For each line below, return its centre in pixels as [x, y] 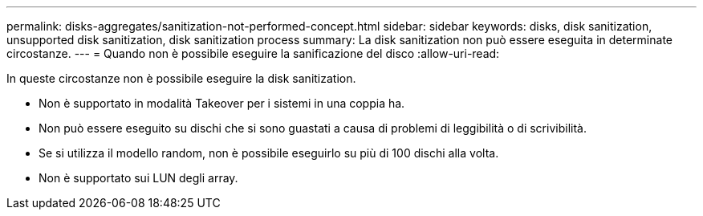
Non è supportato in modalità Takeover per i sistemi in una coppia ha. [222, 103]
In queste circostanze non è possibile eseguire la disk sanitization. [181, 78]
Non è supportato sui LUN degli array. [138, 178]
